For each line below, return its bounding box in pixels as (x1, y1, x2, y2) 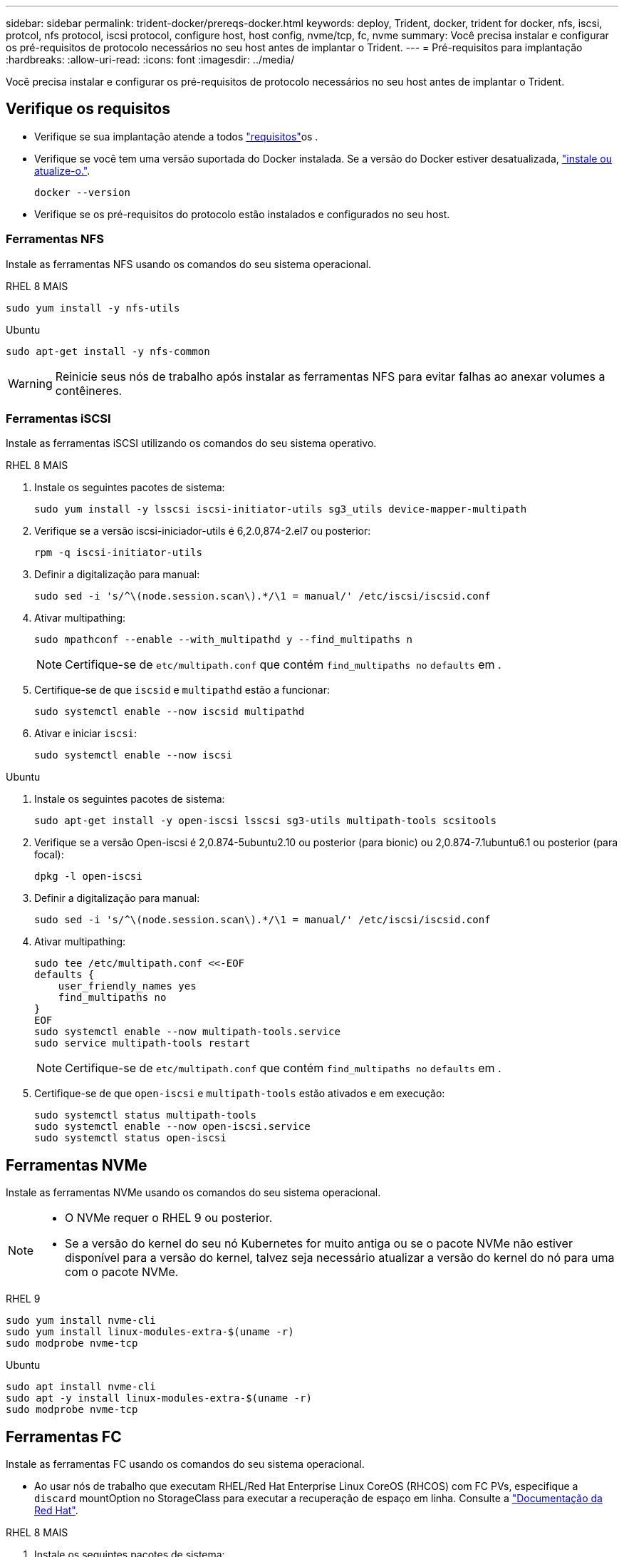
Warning (8, 376, 53, 391)
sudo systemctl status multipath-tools (34, 1109, 256, 1121)
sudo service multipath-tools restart (34, 1037, 251, 1049)
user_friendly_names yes (58, 980, 197, 992)
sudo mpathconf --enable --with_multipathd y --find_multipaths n (34, 634, 413, 646)
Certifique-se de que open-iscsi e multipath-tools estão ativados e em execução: (34, 1087, 445, 1100)
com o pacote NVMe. (65, 1265, 179, 1280)
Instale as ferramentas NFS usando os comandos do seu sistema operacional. (6, 257, 372, 270)
